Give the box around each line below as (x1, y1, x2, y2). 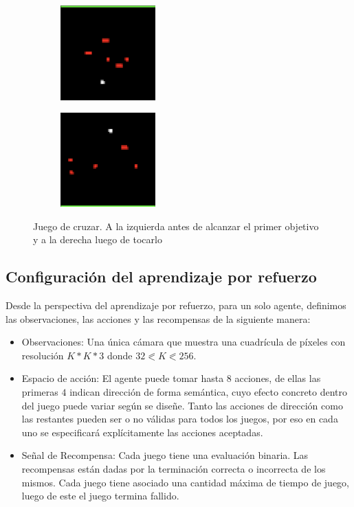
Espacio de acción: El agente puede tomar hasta (21, 371, 224, 385)
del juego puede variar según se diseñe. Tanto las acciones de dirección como (21, 398, 343, 412)
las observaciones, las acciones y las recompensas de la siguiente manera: (5, 311, 311, 326)
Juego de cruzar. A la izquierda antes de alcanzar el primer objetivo (33, 218, 319, 233)
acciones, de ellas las (234, 371, 321, 385)
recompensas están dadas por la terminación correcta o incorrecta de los (21, 462, 326, 476)
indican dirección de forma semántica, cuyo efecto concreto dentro (69, 385, 348, 399)
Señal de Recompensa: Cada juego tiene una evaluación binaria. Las (21, 448, 309, 462)
